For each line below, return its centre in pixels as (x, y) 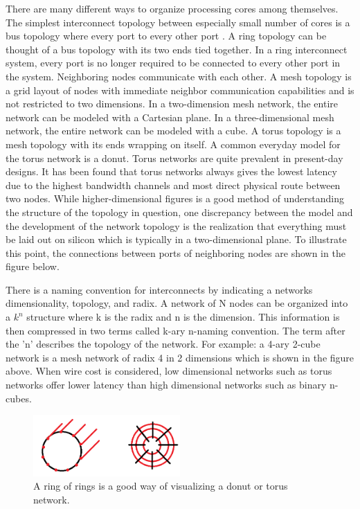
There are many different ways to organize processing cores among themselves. (172, 8)
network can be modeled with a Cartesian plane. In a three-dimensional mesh (170, 117)
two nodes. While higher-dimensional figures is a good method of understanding (175, 198)
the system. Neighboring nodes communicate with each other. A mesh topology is (179, 76)
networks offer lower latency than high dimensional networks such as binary (166, 385)
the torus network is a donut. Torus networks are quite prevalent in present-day (174, 158)
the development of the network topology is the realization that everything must (176, 225)
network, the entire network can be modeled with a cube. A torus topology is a (173, 131)
